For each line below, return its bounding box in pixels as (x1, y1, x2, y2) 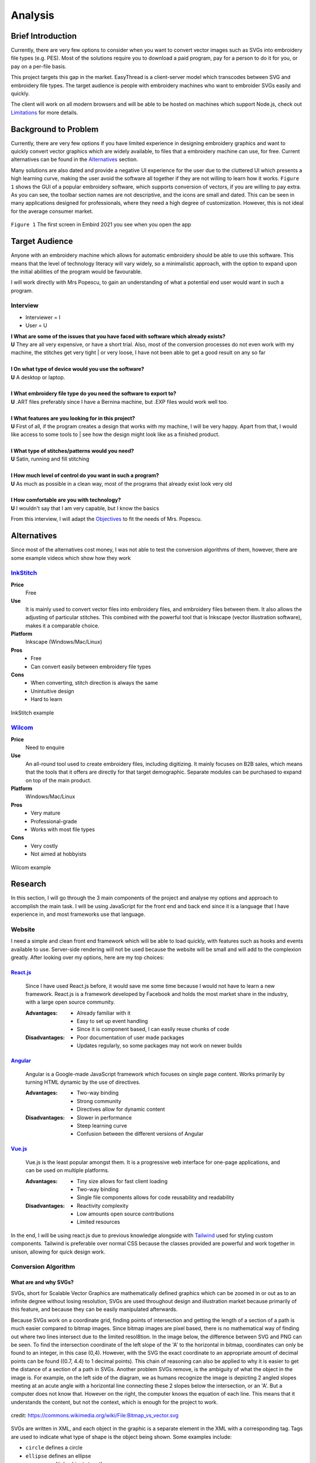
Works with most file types (30, 826, 95, 833)
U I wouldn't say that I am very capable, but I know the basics (11, 504, 159, 511)
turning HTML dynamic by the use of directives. (25, 1079, 140, 1086)
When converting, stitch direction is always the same (30, 679, 158, 686)
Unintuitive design (30, 688, 74, 695)
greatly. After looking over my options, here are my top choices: (11, 954, 164, 961)
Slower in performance (77, 1114, 132, 1121)
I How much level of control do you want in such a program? (11, 472, 159, 479)
